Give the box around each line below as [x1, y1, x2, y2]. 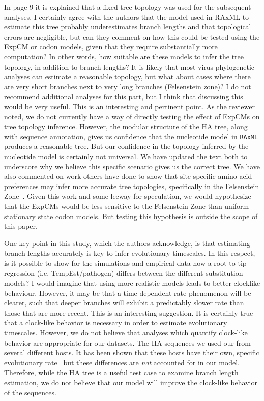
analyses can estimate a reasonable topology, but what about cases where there [4, 71, 251, 82]
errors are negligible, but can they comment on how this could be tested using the [4, 31, 260, 42]
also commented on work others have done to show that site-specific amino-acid [4, 171, 252, 181]
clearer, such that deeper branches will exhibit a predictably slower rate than [4, 297, 244, 308]
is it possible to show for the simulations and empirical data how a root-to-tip [4, 257, 247, 268]
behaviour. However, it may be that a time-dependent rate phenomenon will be [4, 287, 251, 298]
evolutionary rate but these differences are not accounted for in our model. [4, 357, 240, 367]
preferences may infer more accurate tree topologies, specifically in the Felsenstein [4, 180, 259, 191]
